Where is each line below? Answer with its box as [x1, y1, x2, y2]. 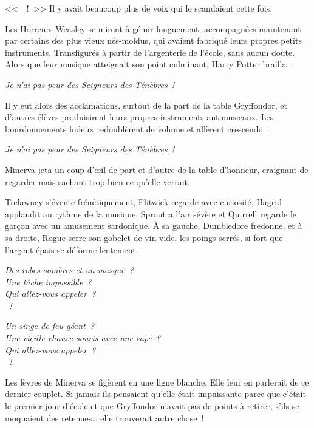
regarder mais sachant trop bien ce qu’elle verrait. [5, 175, 190, 188]
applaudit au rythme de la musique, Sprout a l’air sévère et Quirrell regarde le [5, 207, 296, 220]
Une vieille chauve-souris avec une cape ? [5, 331, 161, 344]
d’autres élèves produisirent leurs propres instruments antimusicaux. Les [5, 110, 274, 123]
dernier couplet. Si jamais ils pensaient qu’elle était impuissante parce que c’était [5, 387, 306, 400]
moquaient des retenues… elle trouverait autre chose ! [5, 411, 204, 424]
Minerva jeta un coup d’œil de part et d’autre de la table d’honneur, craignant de [5, 163, 309, 175]
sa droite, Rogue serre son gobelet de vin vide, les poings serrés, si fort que [5, 231, 283, 243]
